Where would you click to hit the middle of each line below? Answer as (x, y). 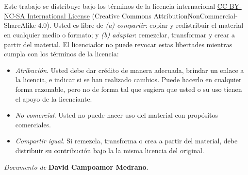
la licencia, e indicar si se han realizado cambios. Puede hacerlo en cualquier (128, 79)
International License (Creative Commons (89, 15)
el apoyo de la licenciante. (54, 98)
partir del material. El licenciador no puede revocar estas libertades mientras (118, 44)
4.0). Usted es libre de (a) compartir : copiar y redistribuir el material (141, 25)
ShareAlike (20, 25)
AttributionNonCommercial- (196, 15)
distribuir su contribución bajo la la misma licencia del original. (110, 150)
